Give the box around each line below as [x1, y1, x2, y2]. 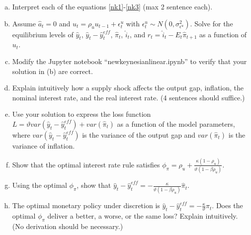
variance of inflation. [12, 140, 75, 151]
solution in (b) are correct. [12, 66, 93, 76]
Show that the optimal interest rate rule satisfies [12, 159, 160, 169]
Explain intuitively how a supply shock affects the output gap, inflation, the [12, 82, 244, 93]
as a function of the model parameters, [117, 118, 235, 129]
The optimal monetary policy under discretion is [12, 200, 160, 211]
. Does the [212, 200, 243, 211]
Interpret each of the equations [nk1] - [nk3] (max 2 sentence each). [12, 1, 213, 11]
